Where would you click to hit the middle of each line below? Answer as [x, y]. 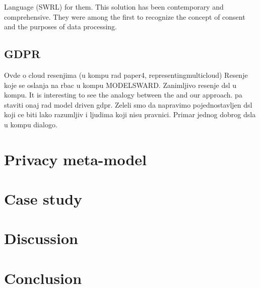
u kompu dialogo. [31, 124]
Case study [43, 199]
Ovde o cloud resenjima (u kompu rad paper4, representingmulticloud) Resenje [126, 75]
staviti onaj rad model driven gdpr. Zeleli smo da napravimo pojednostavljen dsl [128, 104]
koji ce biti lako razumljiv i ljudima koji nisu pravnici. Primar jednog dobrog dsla [130, 114]
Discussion [41, 238]
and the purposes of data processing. [61, 27]
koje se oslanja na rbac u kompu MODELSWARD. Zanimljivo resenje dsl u [120, 85]
